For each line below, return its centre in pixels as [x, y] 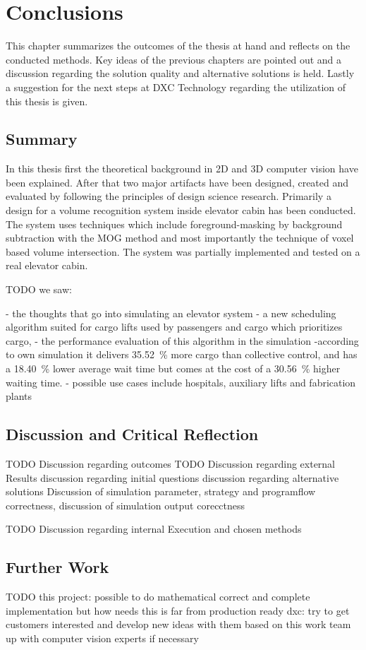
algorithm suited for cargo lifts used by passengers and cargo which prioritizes [174, 327]
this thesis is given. [47, 101]
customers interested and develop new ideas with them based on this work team [178, 624]
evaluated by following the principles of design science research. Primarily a [169, 196]
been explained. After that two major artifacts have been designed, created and [177, 182]
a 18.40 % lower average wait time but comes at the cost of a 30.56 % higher [173, 368]
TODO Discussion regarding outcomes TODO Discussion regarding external [171, 463]
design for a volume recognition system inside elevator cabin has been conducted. [181, 210]
